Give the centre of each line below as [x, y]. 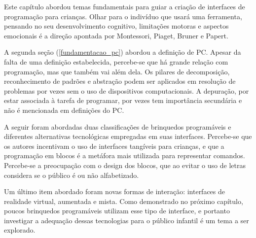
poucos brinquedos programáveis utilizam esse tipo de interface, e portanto [117, 211]
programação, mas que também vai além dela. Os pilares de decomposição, [117, 71]
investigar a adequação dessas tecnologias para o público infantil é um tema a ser [127, 220]
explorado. [20, 230]
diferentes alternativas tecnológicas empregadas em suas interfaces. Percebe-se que [128, 136]
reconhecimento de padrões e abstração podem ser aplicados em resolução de [120, 81]
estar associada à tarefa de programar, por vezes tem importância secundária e [123, 100]
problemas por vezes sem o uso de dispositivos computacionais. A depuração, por [127, 90]
